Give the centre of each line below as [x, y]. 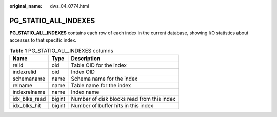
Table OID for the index [99, 65]
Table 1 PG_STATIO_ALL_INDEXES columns [62, 50]
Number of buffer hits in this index [112, 106]
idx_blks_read [29, 99]
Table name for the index [101, 86]
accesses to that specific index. [43, 40]
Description [86, 59]
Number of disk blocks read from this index [123, 99]
